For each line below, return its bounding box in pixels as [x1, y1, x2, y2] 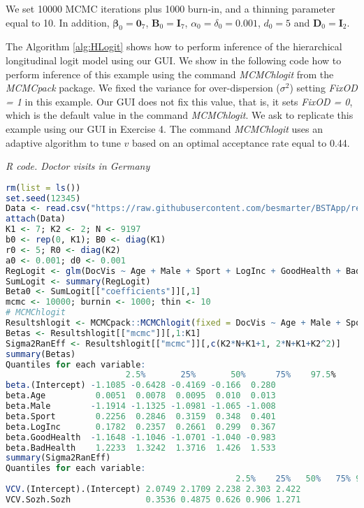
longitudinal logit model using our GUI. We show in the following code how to [6, 52, 342, 67]
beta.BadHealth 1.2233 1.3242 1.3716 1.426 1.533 [6, 442, 276, 453]
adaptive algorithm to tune [6, 135, 121, 150]
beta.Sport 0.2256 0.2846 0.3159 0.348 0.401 [6, 411, 276, 421]
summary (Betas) [6, 349, 76, 359]
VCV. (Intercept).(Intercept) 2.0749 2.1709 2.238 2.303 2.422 [6, 484, 301, 495]
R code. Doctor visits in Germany [6, 159, 150, 173]
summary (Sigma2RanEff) [6, 453, 111, 463]
